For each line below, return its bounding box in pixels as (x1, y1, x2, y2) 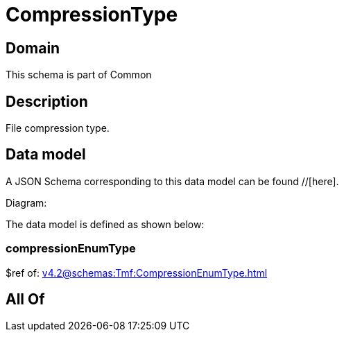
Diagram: (6, 196, 47, 209)
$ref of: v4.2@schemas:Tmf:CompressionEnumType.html (6, 266, 268, 279)
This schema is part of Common (6, 69, 152, 81)
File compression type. (6, 122, 110, 135)
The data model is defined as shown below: (6, 218, 205, 230)
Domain (6, 39, 60, 57)
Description (6, 92, 88, 110)
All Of (6, 291, 45, 309)
